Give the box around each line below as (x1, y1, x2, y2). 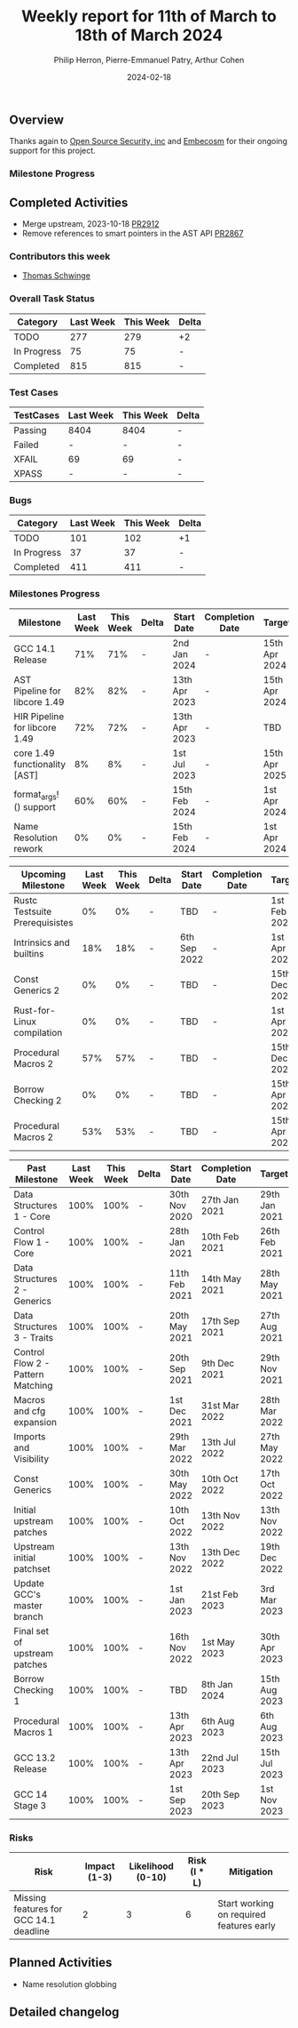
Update (13, 1576, 44, 1589)
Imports (13, 1430, 46, 1442)
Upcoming (20, 868, 67, 880)
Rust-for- (13, 1004, 56, 1016)
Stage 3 (13, 1799, 47, 1811)
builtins (13, 947, 44, 959)
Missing (13, 1891, 47, 1904)
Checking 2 (13, 1094, 62, 1106)
